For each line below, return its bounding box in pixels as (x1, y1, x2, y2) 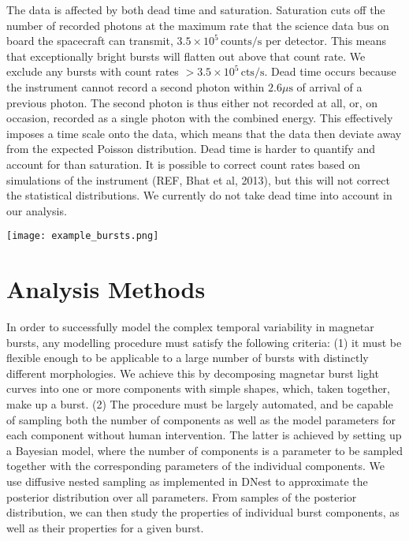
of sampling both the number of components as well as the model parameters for (6, 411, 396, 427)
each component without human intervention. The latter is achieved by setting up (6, 427, 402, 443)
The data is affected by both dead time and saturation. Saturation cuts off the (6, 2, 385, 17)
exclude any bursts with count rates (6, 63, 179, 80)
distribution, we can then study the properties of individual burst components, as (6, 504, 400, 520)
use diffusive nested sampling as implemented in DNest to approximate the (6, 473, 368, 490)
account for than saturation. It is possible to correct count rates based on (6, 155, 361, 172)
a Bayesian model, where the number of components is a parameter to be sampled (6, 442, 403, 458)
